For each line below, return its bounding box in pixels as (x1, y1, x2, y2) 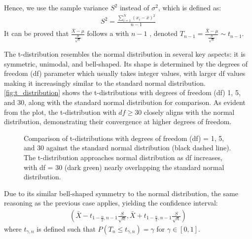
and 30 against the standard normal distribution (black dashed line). (24, 142, 231, 153)
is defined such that (36, 224, 96, 234)
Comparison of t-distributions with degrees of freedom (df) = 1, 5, (24, 133, 224, 143)
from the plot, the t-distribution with (4, 106, 116, 117)
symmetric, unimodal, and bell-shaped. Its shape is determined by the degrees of (4, 58, 248, 68)
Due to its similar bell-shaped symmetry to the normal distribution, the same (4, 188, 238, 198)
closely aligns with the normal (144, 106, 235, 117)
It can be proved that (4, 28, 69, 38)
